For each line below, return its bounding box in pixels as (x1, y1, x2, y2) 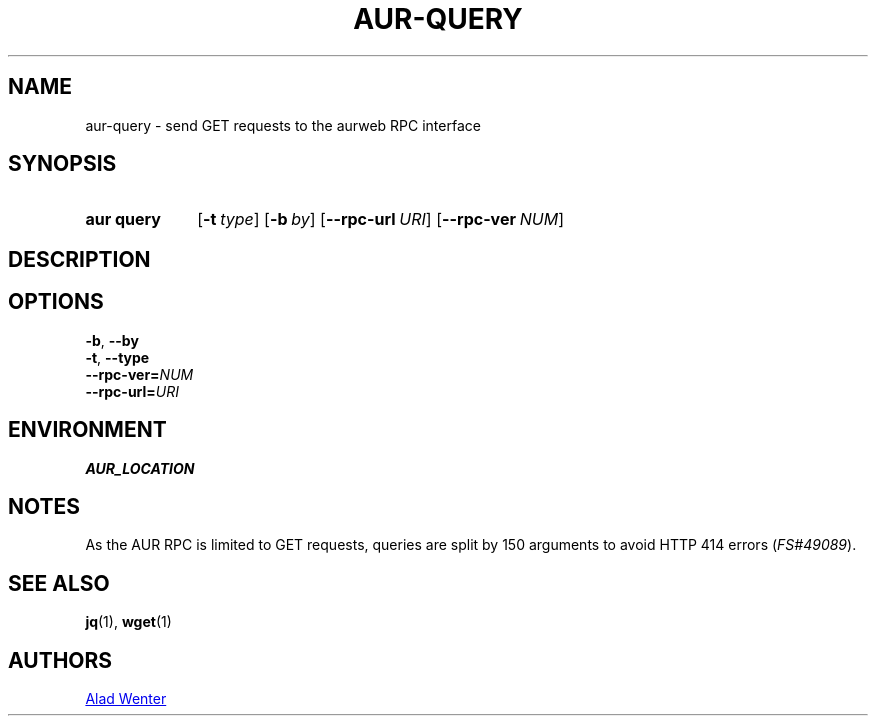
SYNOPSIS (8, 151, 117, 177)
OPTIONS (8, 289, 104, 315)
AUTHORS (8, 647, 113, 673)
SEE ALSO (8, 570, 110, 596)
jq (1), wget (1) (85, 613, 172, 631)
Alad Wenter (85, 690, 167, 708)
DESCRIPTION (8, 246, 151, 272)
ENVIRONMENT (8, 417, 167, 443)
